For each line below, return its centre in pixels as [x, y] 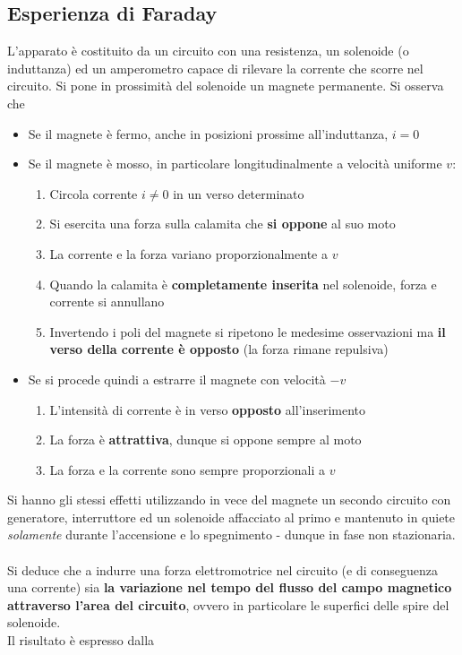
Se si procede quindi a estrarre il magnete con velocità [177, 379]
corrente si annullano [107, 302]
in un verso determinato [239, 193]
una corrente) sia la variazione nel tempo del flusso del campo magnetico [230, 587]
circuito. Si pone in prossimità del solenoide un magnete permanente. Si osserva [226, 86]
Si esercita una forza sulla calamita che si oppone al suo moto [222, 224]
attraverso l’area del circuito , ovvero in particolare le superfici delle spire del [228, 604]
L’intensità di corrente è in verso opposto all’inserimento [207, 409]
